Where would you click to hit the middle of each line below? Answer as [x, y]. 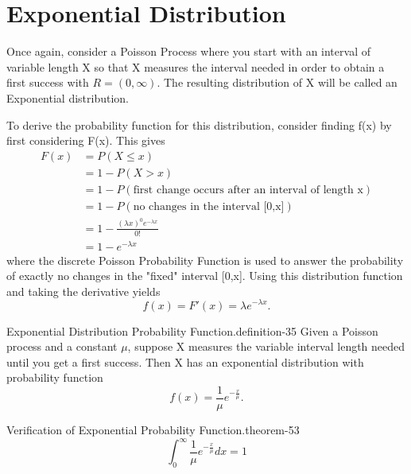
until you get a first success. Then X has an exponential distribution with [185, 361]
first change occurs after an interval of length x [248, 190]
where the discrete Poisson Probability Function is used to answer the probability [205, 260]
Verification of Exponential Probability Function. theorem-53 [153, 429]
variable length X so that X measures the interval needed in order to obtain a [196, 66]
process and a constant [62, 346]
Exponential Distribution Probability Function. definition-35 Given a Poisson [192, 330]
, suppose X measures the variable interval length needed [266, 346]
